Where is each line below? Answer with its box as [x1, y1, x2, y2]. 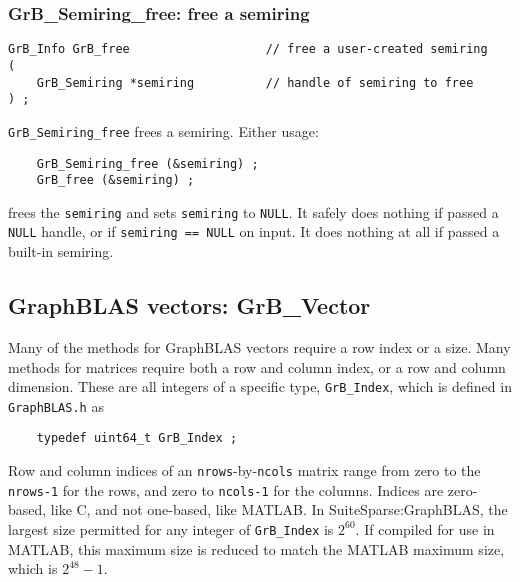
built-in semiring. [8, 241, 114, 262]
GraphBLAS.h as [8, 395, 104, 416]
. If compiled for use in [355, 518, 495, 539]
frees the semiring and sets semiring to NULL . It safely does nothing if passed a [8, 201, 499, 222]
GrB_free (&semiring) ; [36, 173, 195, 188]
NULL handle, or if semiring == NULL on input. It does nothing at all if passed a [8, 221, 500, 242]
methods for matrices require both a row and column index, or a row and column [8, 356, 506, 377]
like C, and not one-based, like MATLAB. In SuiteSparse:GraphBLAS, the [50, 499, 508, 520]
